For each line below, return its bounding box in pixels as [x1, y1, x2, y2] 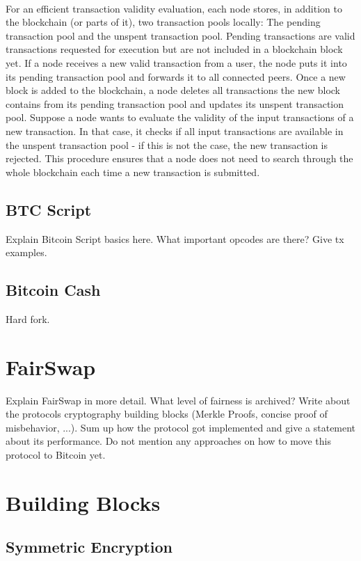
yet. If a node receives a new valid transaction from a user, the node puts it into [6, 55, 347, 70]
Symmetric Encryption [6, 536, 173, 558]
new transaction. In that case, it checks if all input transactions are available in [6, 123, 344, 138]
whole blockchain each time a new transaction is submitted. [6, 164, 260, 179]
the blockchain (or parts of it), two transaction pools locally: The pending [6, 15, 321, 29]
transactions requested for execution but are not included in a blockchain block [6, 42, 343, 56]
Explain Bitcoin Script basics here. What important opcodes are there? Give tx [6, 231, 344, 246]
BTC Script [6, 198, 92, 220]
